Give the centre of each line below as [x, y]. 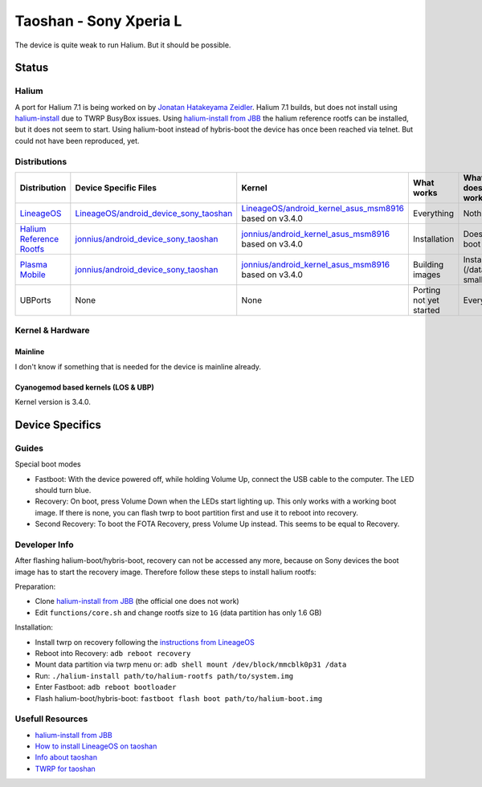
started [426, 311]
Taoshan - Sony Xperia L [98, 21]
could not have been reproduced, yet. [77, 141]
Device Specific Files [116, 188]
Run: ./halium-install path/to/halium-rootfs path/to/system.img [164, 675]
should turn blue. [63, 490]
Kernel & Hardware [52, 331]
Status [32, 68]
